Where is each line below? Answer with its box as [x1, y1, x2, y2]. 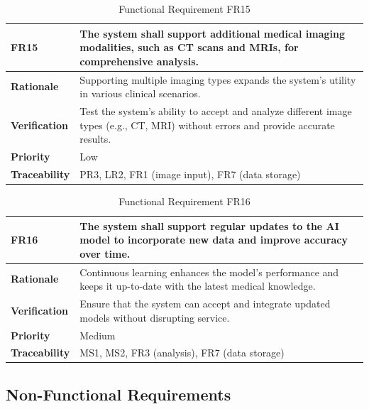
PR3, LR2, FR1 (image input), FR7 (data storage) [79, 166, 301, 181]
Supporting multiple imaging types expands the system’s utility [79, 72, 356, 87]
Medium [79, 327, 116, 342]
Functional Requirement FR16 [119, 194, 250, 209]
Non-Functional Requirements [6, 383, 231, 405]
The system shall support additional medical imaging [79, 26, 345, 40]
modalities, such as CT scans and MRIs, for [79, 40, 299, 55]
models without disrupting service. [79, 310, 230, 325]
